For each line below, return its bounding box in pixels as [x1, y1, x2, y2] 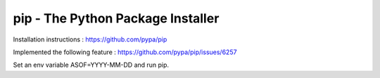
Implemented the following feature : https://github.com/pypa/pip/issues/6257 [13, 48, 237, 56]
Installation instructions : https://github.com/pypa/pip [13, 35, 167, 44]
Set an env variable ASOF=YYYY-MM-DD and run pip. [13, 60, 169, 70]
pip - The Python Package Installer [13, 11, 220, 26]
